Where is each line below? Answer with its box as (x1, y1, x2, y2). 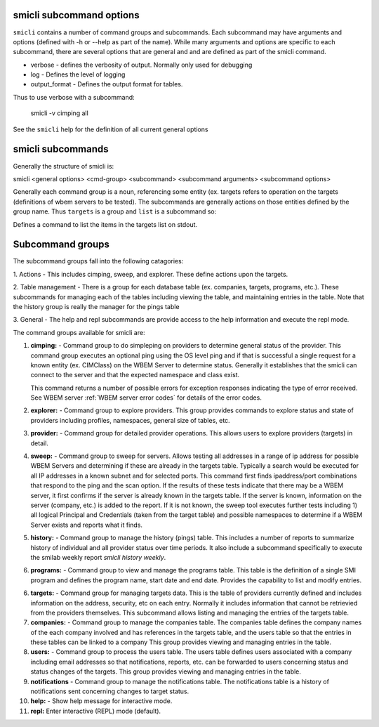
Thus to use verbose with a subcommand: (13, 93, 135, 101)
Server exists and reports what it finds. (30, 520, 143, 529)
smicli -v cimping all (30, 109, 89, 117)
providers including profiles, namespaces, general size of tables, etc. (30, 416, 231, 424)
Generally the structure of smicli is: (13, 162, 114, 170)
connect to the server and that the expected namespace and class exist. (30, 371, 240, 379)
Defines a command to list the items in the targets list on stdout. (13, 220, 198, 228)
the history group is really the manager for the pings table (13, 302, 180, 310)
